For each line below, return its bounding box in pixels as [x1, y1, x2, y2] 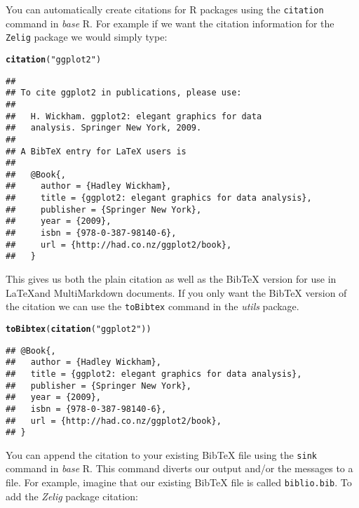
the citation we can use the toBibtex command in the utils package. [6, 299, 299, 314]
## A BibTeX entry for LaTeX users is [6, 146, 187, 156]
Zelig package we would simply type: [6, 29, 168, 44]
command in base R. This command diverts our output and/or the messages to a [6, 461, 353, 476]
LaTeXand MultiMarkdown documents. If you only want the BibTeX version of [6, 285, 347, 300]
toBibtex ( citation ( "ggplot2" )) [6, 323, 151, 334]
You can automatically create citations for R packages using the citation [6, 2, 324, 16]
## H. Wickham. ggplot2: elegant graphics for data [6, 111, 262, 121]
